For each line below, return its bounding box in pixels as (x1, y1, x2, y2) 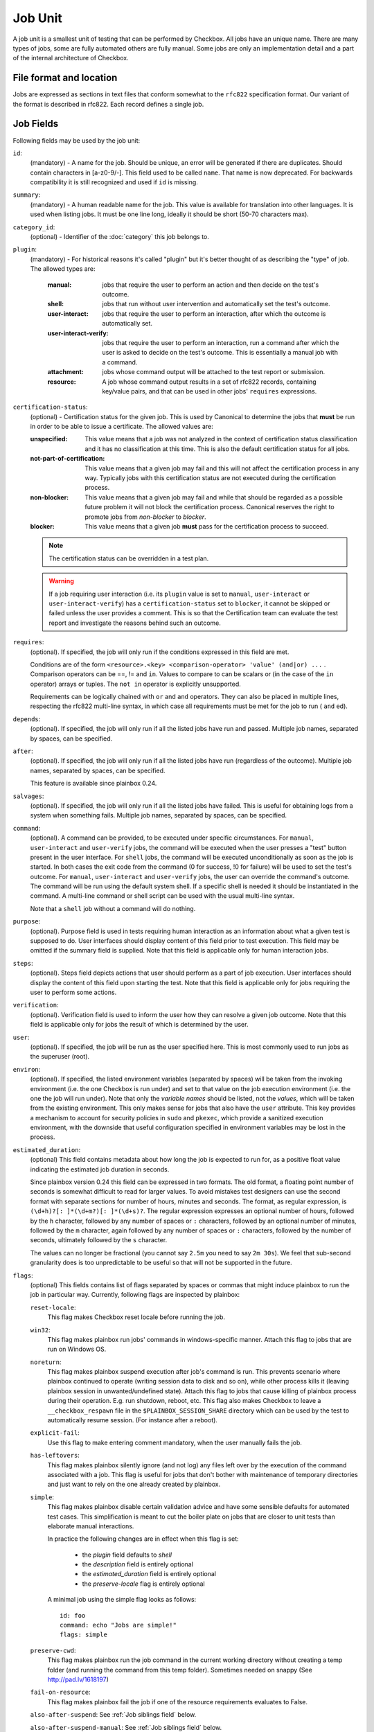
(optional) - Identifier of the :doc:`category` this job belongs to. (30, 233, 209, 241)
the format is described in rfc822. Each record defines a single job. (12, 100, 204, 108)
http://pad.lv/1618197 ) (47, 1675, 109, 1684)
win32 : (30, 1325, 51, 1334)
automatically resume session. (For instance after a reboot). (47, 1416, 218, 1424)
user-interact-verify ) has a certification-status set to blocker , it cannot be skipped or (48, 599, 330, 608)
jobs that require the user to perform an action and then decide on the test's (102, 281, 319, 289)
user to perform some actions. (30, 988, 117, 996)
